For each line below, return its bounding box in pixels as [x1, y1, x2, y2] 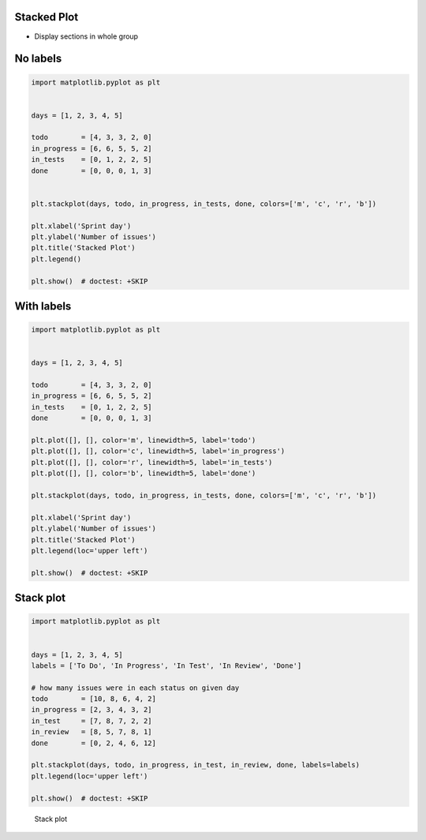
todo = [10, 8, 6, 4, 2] [31, 695, 157, 703]
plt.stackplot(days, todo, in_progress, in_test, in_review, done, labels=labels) [31, 760, 361, 770]
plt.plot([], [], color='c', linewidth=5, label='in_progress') [31, 447, 286, 456]
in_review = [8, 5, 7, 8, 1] [31, 727, 153, 737]
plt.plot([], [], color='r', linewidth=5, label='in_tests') [31, 458, 273, 467]
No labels [14, 52, 62, 66]
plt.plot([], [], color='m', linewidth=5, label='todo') [31, 436, 256, 445]
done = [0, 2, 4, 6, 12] [31, 738, 157, 748]
